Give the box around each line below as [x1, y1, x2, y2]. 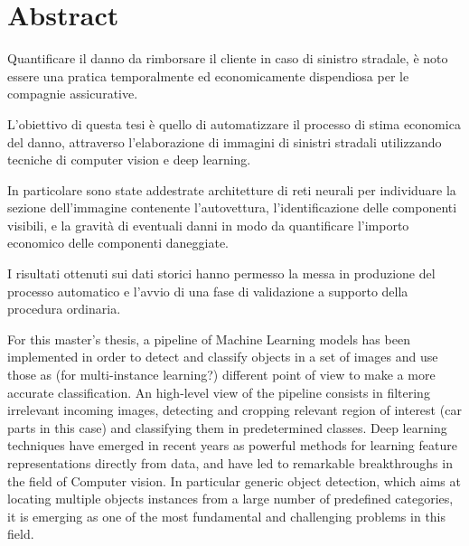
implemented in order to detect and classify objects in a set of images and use [7, 347, 438, 366]
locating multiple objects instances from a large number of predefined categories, [7, 489, 454, 508]
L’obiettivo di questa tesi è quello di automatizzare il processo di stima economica [7, 114, 461, 133]
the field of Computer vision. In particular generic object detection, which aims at [7, 471, 461, 490]
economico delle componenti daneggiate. [7, 233, 229, 252]
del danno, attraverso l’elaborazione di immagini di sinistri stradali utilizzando [7, 132, 442, 151]
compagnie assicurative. [7, 84, 138, 103]
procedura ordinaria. [7, 299, 121, 318]
